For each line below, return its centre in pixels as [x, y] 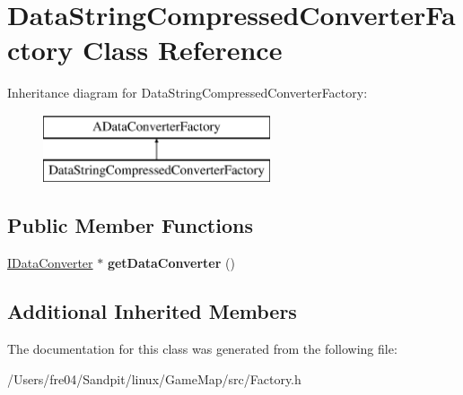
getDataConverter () [171, 263]
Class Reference [182, 50]
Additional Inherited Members [152, 311]
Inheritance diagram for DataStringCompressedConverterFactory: [188, 93]
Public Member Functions [130, 225]
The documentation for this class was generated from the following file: [202, 349]
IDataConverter [50, 263]
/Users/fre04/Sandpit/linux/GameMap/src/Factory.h [154, 378]
